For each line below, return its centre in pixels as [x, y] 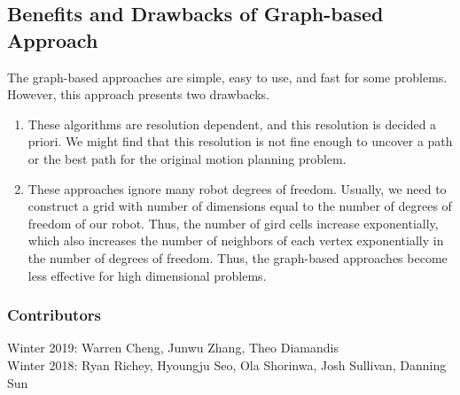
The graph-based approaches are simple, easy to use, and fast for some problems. [227, 77]
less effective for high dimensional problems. [147, 275]
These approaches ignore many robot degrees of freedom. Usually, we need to [237, 188]
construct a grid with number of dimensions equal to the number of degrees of [240, 206]
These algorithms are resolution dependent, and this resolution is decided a [232, 124]
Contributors [55, 315]
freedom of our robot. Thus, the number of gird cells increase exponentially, [233, 223]
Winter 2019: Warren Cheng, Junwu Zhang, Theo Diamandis [173, 348]
